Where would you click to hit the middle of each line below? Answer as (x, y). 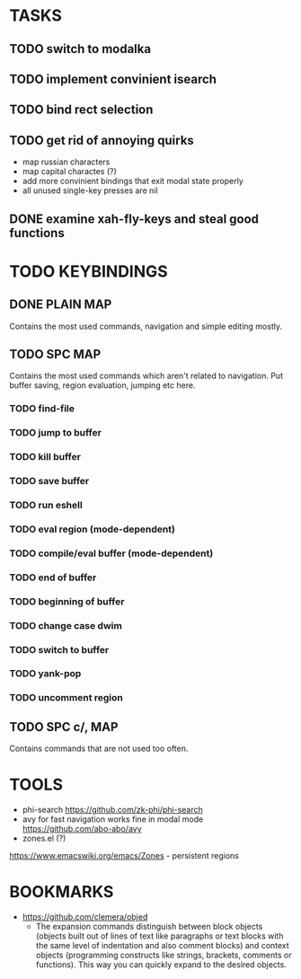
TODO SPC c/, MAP (64, 727)
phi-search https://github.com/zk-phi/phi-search (113, 810)
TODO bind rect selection (81, 110)
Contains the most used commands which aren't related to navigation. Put (146, 376)
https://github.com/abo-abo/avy (82, 829)
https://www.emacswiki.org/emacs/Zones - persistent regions (124, 856)
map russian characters (66, 162)
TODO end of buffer (53, 578)
